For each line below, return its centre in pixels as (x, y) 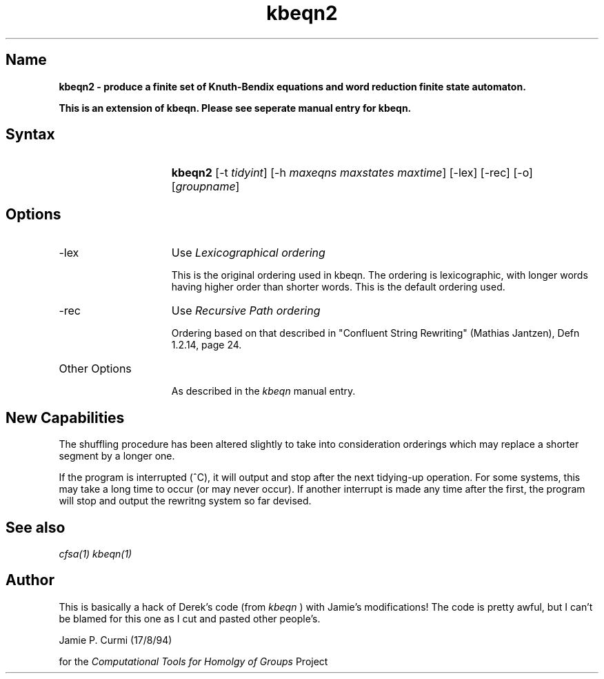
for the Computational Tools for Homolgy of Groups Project (193, 661)
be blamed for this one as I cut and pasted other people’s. (190, 618)
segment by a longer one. (117, 456)
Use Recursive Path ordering (246, 311)
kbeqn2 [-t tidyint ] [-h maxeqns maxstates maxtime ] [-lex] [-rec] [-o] (352, 173)
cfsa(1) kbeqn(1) (95, 553)
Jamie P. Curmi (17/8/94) (115, 640)
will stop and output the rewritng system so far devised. (185, 501)
